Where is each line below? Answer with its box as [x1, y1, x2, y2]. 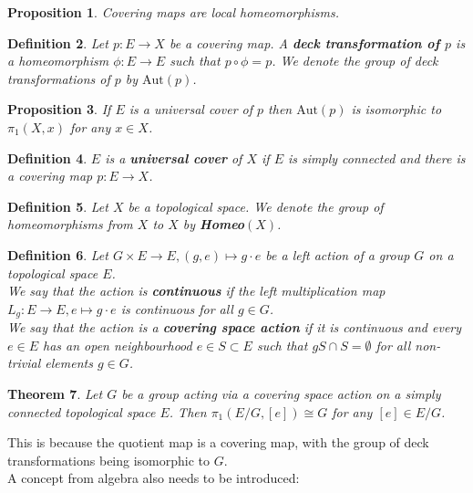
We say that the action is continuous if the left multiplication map [7, 281, 386, 300]
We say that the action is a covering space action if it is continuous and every [7, 318, 462, 337]
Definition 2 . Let [7, 33, 108, 52]
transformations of [7, 68, 110, 88]
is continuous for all [120, 299, 233, 318]
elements [45, 353, 93, 372]
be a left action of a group [265, 245, 410, 264]
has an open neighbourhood [42, 335, 192, 354]
